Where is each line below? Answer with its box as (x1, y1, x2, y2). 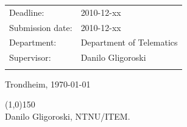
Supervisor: (9, 51, 51, 64)
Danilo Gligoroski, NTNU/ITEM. (5, 109, 130, 122)
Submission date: (9, 21, 72, 33)
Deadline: (9, 5, 44, 18)
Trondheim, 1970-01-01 (5, 77, 91, 90)
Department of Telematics (80, 36, 178, 49)
